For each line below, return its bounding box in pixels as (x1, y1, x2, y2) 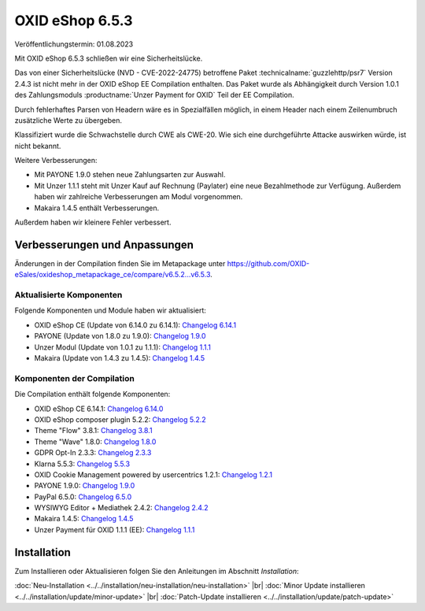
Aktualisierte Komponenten (14, 290, 123, 301)
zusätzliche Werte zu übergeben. (14, 115, 122, 125)
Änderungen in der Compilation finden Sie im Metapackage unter (14, 258, 226, 268)
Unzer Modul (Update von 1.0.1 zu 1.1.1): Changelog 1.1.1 (34, 343, 212, 352)
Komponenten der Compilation (14, 372, 135, 383)
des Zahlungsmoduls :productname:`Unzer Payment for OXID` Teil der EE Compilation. (14, 91, 294, 100)
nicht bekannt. (14, 141, 61, 150)
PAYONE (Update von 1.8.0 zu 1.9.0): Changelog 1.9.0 (34, 331, 206, 341)
